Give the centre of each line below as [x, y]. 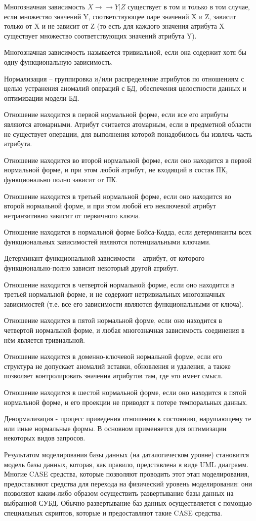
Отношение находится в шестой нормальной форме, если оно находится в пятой [125, 392]
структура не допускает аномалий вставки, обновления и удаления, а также [117, 366]
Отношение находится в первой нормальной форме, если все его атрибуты [116, 114]
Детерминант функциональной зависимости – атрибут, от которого [104, 258]
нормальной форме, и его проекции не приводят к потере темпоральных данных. [126, 402]
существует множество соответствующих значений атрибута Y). [100, 35]
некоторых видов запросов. [45, 438]
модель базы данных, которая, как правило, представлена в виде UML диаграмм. [126, 464]
